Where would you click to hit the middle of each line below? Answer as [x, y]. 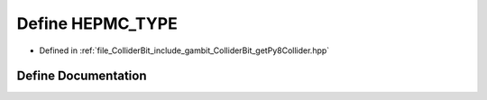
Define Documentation [82, 76]
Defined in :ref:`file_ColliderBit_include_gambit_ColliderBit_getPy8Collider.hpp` [184, 50]
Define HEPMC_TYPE [97, 23]
